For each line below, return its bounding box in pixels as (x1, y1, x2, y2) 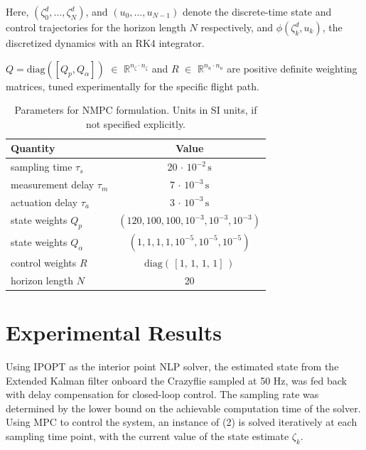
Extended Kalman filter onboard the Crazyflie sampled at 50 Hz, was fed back (6, 373, 347, 387)
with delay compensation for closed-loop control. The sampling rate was (6, 387, 319, 402)
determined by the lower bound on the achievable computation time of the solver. (6, 400, 361, 415)
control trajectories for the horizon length (6, 20, 186, 34)
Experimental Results (6, 318, 222, 347)
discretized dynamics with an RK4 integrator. (6, 36, 205, 50)
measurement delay (11, 177, 95, 192)
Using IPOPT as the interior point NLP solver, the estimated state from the (6, 359, 339, 374)
